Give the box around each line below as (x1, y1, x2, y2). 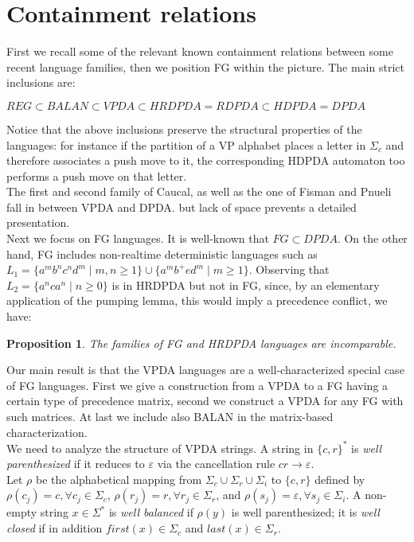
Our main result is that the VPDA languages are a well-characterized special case (6, 361, 404, 378)
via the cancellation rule (157, 455, 275, 472)
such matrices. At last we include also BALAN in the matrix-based (6, 408, 334, 424)
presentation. (6, 214, 70, 231)
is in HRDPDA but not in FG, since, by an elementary (111, 276, 380, 293)
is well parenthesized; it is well (231, 504, 380, 521)
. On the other (337, 230, 408, 247)
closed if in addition (6, 520, 103, 536)
